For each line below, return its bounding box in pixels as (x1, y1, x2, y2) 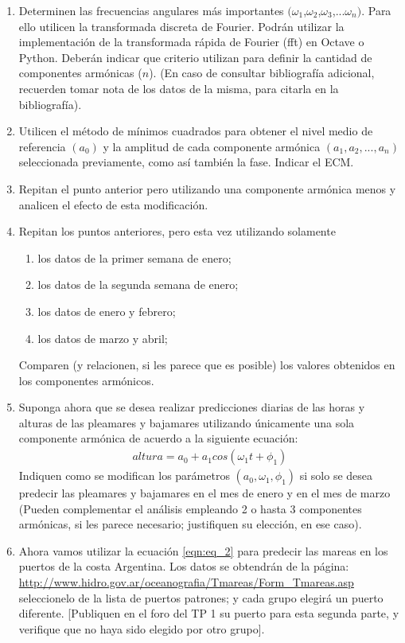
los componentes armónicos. (18, 372, 154, 388)
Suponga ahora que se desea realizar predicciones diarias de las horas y (18, 399, 365, 415)
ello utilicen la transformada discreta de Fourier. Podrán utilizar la (18, 18, 345, 34)
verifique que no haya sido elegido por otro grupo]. (18, 620, 265, 637)
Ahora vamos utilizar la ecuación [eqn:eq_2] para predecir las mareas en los (18, 542, 388, 559)
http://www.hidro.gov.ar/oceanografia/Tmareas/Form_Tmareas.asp (18, 574, 354, 590)
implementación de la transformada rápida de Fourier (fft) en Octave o (18, 33, 364, 50)
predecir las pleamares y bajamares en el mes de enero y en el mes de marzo (18, 485, 391, 501)
